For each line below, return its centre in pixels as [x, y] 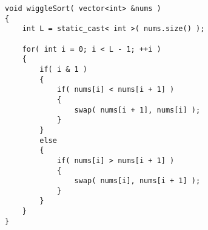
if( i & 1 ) [64, 69]
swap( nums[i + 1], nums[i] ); [137, 110]
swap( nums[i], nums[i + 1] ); [137, 181]
